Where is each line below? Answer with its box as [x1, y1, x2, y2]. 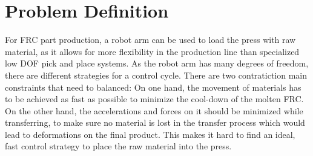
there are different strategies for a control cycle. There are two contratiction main [5, 68, 307, 81]
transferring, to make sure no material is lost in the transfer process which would [5, 116, 305, 129]
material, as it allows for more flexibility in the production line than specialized [5, 45, 300, 57]
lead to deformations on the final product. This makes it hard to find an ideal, [5, 128, 295, 140]
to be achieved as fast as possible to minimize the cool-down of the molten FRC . [5, 93, 304, 105]
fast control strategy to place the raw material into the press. [5, 140, 232, 152]
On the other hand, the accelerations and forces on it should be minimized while [5, 104, 303, 117]
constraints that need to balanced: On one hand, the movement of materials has [5, 80, 301, 93]
